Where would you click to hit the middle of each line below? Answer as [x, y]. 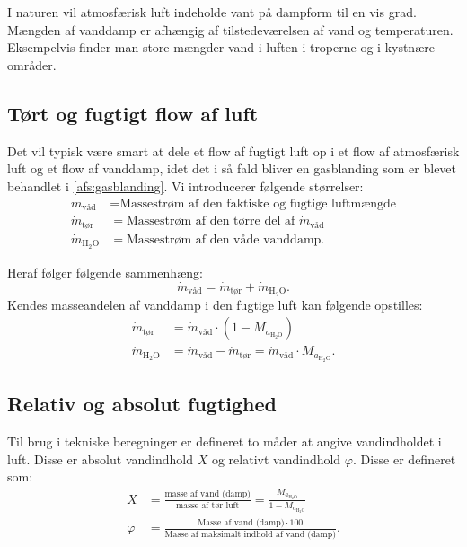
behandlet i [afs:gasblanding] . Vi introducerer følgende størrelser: [185, 185]
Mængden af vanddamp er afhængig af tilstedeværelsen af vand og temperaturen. [230, 29]
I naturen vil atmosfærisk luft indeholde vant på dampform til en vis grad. [212, 12]
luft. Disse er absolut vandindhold [101, 459]
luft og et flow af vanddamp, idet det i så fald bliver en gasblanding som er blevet [232, 168]
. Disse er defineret [404, 459]
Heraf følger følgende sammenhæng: [105, 272]
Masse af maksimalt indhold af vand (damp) [250, 534]
